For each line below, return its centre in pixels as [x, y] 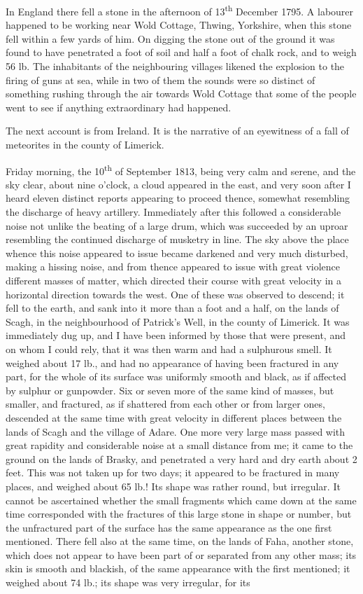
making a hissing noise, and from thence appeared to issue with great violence [173, 267]
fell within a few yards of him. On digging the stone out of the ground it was [170, 38]
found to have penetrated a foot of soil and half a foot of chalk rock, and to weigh [181, 52]
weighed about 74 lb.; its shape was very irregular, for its [128, 582]
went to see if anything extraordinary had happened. [119, 107]
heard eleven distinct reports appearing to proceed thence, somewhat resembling [178, 198]
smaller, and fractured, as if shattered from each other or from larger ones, [165, 404]
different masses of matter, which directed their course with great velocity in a [173, 280]
